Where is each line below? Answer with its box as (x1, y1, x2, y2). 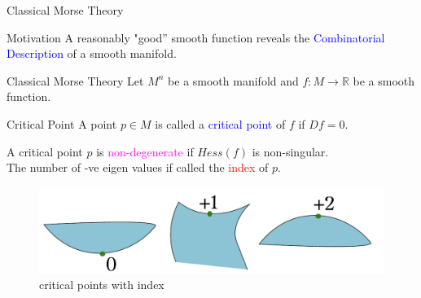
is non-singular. (252, 142, 329, 160)
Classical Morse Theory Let (7, 72, 144, 89)
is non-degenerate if (96, 142, 194, 160)
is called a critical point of (155, 115, 286, 132)
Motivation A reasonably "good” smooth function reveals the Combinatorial (7, 28, 385, 46)
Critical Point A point (7, 115, 117, 132)
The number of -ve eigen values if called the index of (7, 159, 269, 176)
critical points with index (39, 276, 164, 293)
